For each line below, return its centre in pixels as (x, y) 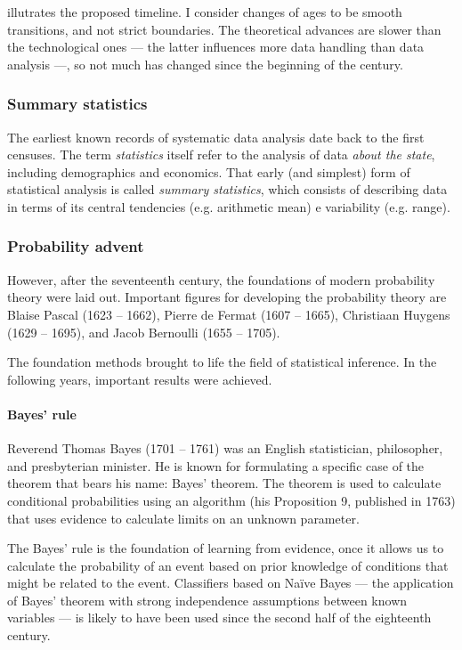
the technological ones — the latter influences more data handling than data (216, 47)
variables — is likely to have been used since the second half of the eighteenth (219, 617)
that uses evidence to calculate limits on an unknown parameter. (183, 518)
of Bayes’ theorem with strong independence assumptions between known (207, 600)
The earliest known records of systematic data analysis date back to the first (216, 137)
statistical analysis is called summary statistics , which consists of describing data (227, 189)
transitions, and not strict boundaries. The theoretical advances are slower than (224, 29)
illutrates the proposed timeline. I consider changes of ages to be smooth (205, 12)
